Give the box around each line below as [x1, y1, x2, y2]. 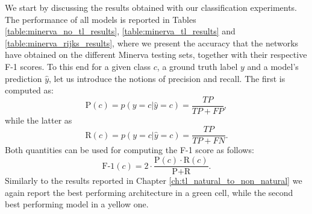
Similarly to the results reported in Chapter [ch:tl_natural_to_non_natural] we [5, 174, 302, 187]
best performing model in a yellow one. [5, 198, 149, 210]
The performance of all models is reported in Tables [5, 13, 196, 25]
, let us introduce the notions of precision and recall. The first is [49, 72, 285, 84]
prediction [5, 72, 42, 84]
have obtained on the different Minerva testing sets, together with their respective [5, 48, 307, 61]
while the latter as [5, 113, 72, 126]
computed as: [5, 84, 54, 96]
